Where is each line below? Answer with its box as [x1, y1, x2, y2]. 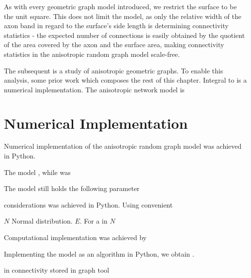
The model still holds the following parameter [4, 183, 140, 193]
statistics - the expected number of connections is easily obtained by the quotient [4, 30, 245, 40]
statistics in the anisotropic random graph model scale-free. [4, 49, 180, 59]
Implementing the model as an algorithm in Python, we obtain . [4, 248, 194, 259]
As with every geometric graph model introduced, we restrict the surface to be [4, 1, 237, 11]
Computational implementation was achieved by [4, 232, 147, 243]
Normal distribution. [11, 216, 73, 226]
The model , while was [4, 167, 71, 177]
